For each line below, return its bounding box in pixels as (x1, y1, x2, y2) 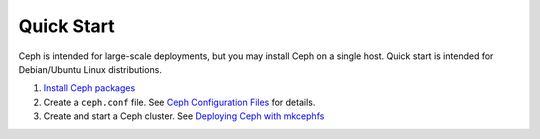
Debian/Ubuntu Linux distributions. (18, 63, 162, 75)
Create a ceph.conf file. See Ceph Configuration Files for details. (43, 96, 316, 108)
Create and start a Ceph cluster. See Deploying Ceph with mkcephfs (43, 110, 325, 122)
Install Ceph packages (43, 82, 136, 94)
